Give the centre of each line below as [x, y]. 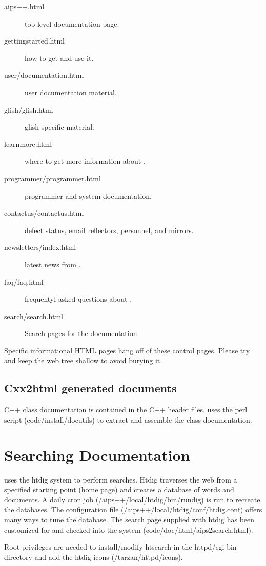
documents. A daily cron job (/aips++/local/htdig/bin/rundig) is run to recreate [132, 499]
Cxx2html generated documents [90, 388]
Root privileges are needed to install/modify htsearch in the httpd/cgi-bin [120, 547]
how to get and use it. [59, 58]
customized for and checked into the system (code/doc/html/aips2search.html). [129, 529]
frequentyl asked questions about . [78, 299]
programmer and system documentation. [88, 195]
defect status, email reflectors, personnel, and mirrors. [109, 230]
